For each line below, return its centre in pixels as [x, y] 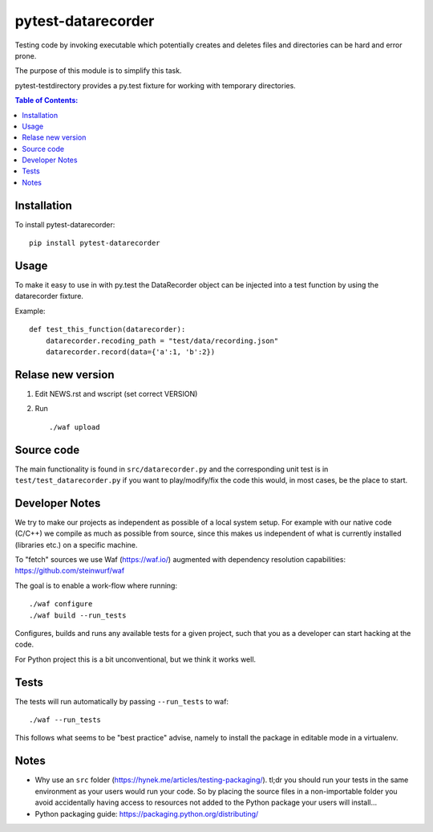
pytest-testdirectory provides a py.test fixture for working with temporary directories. [155, 85]
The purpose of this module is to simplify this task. [98, 71]
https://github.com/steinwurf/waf [70, 571]
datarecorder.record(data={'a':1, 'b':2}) [130, 352]
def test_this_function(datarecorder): [107, 330]
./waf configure [61, 604]
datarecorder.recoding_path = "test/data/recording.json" [162, 341]
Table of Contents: [47, 100]
